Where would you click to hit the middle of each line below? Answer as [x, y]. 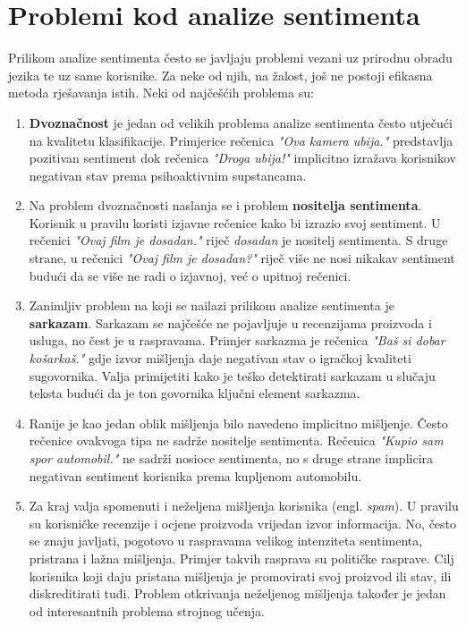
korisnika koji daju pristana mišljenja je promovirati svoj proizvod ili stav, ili [240, 575]
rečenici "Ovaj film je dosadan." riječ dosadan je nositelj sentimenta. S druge [238, 240]
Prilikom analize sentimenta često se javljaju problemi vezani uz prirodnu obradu [230, 58]
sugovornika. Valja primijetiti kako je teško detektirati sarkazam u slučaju [232, 375]
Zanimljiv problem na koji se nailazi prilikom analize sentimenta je [212, 305]
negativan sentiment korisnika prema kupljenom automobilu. [195, 475]
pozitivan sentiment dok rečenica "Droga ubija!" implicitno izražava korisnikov [242, 158]
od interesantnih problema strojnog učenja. [147, 610]
